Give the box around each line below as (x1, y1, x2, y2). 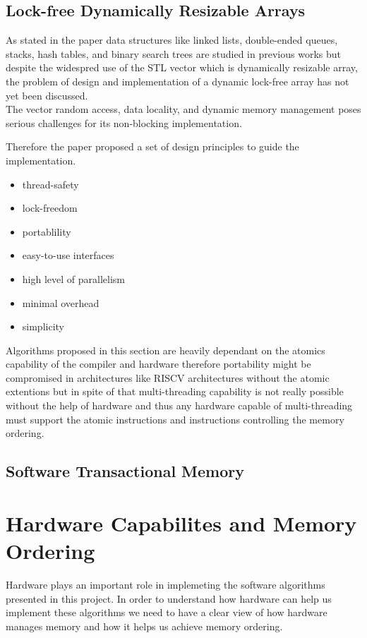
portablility (22, 224, 71, 239)
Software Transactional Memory (6, 460, 245, 482)
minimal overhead (22, 295, 100, 310)
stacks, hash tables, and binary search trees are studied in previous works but (6, 46, 341, 61)
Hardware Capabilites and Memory (6, 508, 357, 537)
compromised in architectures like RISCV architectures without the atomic (6, 370, 330, 385)
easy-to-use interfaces (22, 248, 114, 263)
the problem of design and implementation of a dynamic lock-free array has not (6, 73, 349, 88)
